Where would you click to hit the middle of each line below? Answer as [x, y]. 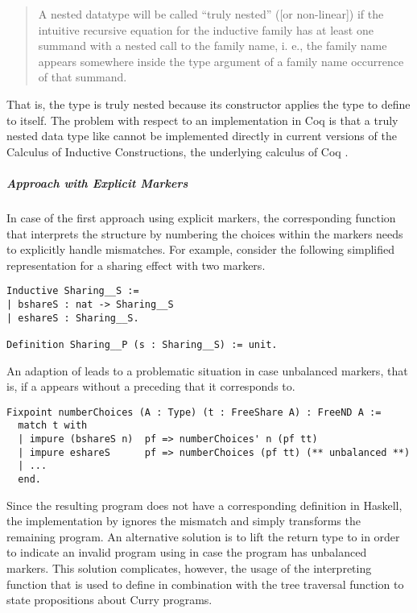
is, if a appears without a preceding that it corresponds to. [151, 386]
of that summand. [83, 77]
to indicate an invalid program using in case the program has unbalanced [187, 552]
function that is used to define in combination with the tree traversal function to [205, 584]
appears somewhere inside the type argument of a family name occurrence [221, 61]
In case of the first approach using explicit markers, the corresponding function [201, 217]
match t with [53, 426]
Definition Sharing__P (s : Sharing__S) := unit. [142, 344]
